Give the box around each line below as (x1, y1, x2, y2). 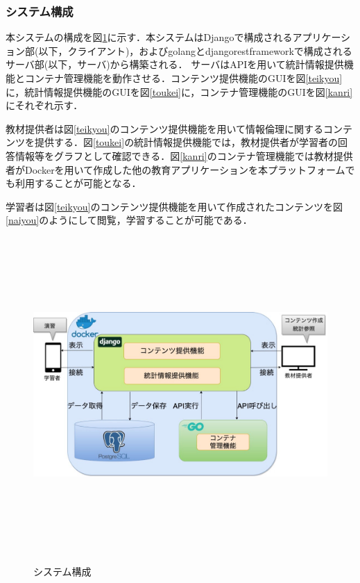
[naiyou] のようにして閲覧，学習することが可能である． (6, 213, 252, 227)
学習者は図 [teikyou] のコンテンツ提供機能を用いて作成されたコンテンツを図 (6, 199, 343, 213)
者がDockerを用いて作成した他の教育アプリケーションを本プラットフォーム (6, 162, 345, 176)
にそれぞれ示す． (6, 98, 83, 113)
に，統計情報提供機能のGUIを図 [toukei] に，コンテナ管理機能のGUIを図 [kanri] (6, 84, 353, 99)
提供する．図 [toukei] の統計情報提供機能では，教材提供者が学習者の (34, 135, 338, 149)
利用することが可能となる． (15, 176, 142, 190)
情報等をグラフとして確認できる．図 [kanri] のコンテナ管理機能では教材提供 (15, 148, 353, 163)
